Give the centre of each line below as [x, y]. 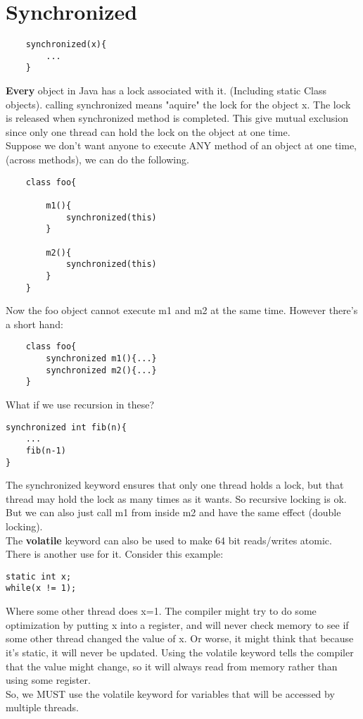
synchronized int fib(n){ [66, 427]
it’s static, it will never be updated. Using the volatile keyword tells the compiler [180, 652]
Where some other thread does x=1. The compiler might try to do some [161, 611]
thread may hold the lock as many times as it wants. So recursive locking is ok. [176, 498]
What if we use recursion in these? [80, 405]
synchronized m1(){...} [101, 359]
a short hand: [34, 324]
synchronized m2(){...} [101, 370]
